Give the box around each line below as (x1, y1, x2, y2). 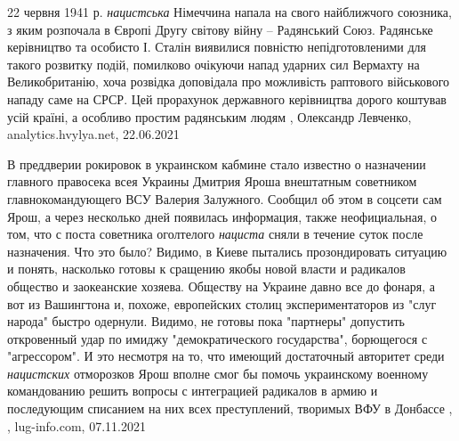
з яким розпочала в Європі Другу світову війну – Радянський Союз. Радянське (7, 20, 433, 38)
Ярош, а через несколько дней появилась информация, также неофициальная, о (7, 207, 438, 225)
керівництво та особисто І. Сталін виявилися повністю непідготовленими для (7, 37, 427, 56)
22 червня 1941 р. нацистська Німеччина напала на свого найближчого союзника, (7, 3, 452, 20)
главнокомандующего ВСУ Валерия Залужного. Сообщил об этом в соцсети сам (7, 189, 442, 208)
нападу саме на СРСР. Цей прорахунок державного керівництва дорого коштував (7, 89, 447, 108)
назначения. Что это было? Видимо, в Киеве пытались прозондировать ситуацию (7, 241, 447, 260)
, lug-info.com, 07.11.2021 (7, 416, 146, 435)
